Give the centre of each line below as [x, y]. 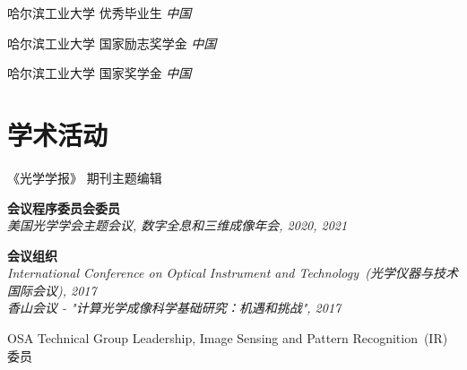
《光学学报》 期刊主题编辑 [85, 177]
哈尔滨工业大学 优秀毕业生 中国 [99, 13]
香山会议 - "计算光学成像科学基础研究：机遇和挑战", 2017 [174, 308]
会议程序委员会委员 [64, 207]
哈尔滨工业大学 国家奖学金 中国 [99, 73]
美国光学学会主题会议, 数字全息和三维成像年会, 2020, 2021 [177, 225]
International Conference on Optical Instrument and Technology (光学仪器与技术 [233, 273]
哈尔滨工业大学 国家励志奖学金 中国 [112, 43]
